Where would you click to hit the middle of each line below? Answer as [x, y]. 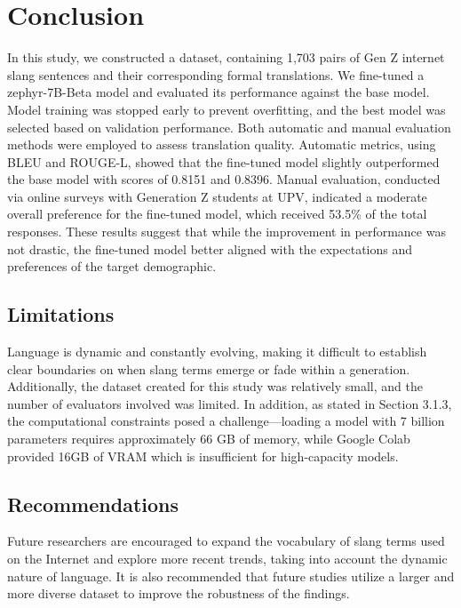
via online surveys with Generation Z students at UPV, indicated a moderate [217, 196]
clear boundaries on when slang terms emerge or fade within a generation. [209, 368]
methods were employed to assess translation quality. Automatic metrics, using [222, 144]
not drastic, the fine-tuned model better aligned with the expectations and [210, 248]
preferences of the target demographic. [112, 266]
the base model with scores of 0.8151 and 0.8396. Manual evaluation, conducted [224, 179]
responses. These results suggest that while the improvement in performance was [227, 232]
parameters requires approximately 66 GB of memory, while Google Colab [209, 439]
